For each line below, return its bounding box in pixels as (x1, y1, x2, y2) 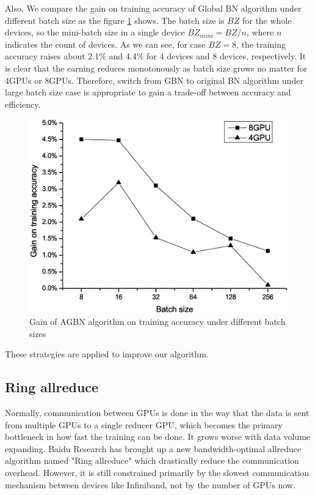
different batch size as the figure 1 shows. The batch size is (5, 13, 225, 26)
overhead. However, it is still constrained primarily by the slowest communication (5, 466, 310, 479)
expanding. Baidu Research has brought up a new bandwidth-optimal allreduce (5, 442, 302, 455)
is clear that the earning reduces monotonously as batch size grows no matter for (5, 61, 308, 74)
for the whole (242, 13, 292, 26)
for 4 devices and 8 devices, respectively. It (147, 50, 306, 62)
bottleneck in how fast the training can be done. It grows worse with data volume (5, 430, 311, 443)
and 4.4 (109, 50, 137, 62)
